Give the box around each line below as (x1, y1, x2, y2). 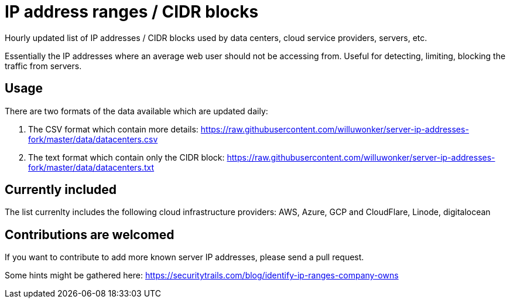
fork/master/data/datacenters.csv (28, 134, 158, 144)
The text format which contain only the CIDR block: (28, 152, 225, 162)
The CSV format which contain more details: (28, 124, 198, 134)
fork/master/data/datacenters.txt (28, 162, 155, 172)
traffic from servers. (5, 60, 82, 71)
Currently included (5, 182, 117, 198)
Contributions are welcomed (5, 227, 174, 242)
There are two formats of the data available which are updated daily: (5, 105, 268, 116)
